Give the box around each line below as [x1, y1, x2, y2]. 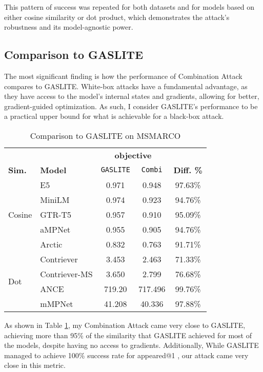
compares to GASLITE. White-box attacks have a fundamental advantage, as [4, 80, 248, 91]
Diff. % [173, 163, 203, 176]
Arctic [40, 238, 63, 250]
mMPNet [40, 297, 73, 309]
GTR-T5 [40, 208, 72, 220]
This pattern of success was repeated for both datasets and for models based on [4, 2, 255, 12]
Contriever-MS [40, 267, 93, 280]
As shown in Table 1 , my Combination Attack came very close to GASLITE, [4, 319, 246, 330]
